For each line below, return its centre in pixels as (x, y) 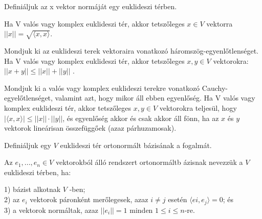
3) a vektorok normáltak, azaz (51, 210)
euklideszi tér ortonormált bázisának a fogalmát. (136, 145)
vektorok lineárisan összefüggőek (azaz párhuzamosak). (90, 128)
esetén (178, 199)
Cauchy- (215, 88)
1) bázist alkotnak (32, 189)
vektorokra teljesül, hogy (198, 107)
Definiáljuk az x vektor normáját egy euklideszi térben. (91, 6)
